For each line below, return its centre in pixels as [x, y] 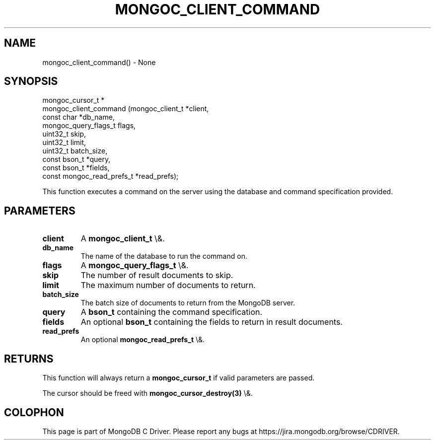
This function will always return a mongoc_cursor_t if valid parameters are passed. [179, 378]
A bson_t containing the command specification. [172, 312]
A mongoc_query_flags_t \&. [135, 265]
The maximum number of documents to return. [168, 285]
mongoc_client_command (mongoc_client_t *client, [126, 109]
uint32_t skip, [64, 134]
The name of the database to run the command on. [164, 256]
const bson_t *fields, [76, 168]
